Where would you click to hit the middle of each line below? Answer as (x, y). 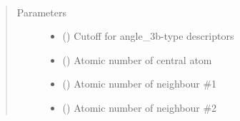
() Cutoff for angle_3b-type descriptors (148, 36)
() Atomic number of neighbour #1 (140, 84)
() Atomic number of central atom (137, 59)
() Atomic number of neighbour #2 (140, 107)
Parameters (41, 12)
